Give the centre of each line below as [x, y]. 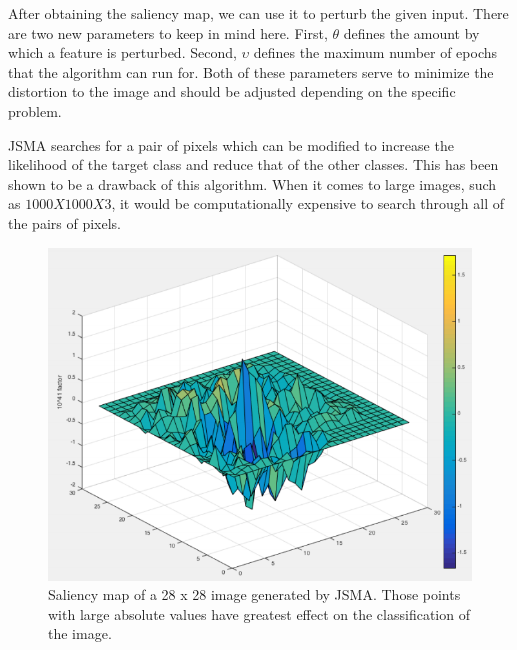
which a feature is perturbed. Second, [122, 52]
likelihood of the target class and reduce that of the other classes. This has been [253, 164]
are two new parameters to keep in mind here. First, [168, 32]
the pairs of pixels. [64, 222]
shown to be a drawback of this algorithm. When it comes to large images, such [252, 183]
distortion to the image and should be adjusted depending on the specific [232, 91]
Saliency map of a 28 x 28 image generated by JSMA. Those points [254, 594]
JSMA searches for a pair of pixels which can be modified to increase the [231, 144]
